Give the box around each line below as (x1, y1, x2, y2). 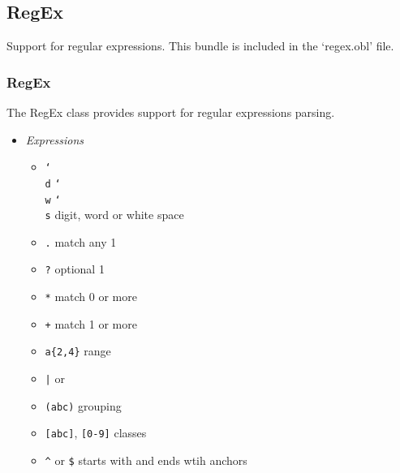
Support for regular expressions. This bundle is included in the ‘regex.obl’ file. (6, 37, 394, 54)
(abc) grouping (45, 397, 122, 414)
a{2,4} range (45, 342, 111, 359)
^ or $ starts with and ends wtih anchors (45, 452, 247, 469)
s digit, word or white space (45, 206, 184, 223)
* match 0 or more (45, 288, 137, 305)
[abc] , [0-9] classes (45, 424, 147, 441)
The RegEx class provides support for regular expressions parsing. (6, 104, 335, 121)
